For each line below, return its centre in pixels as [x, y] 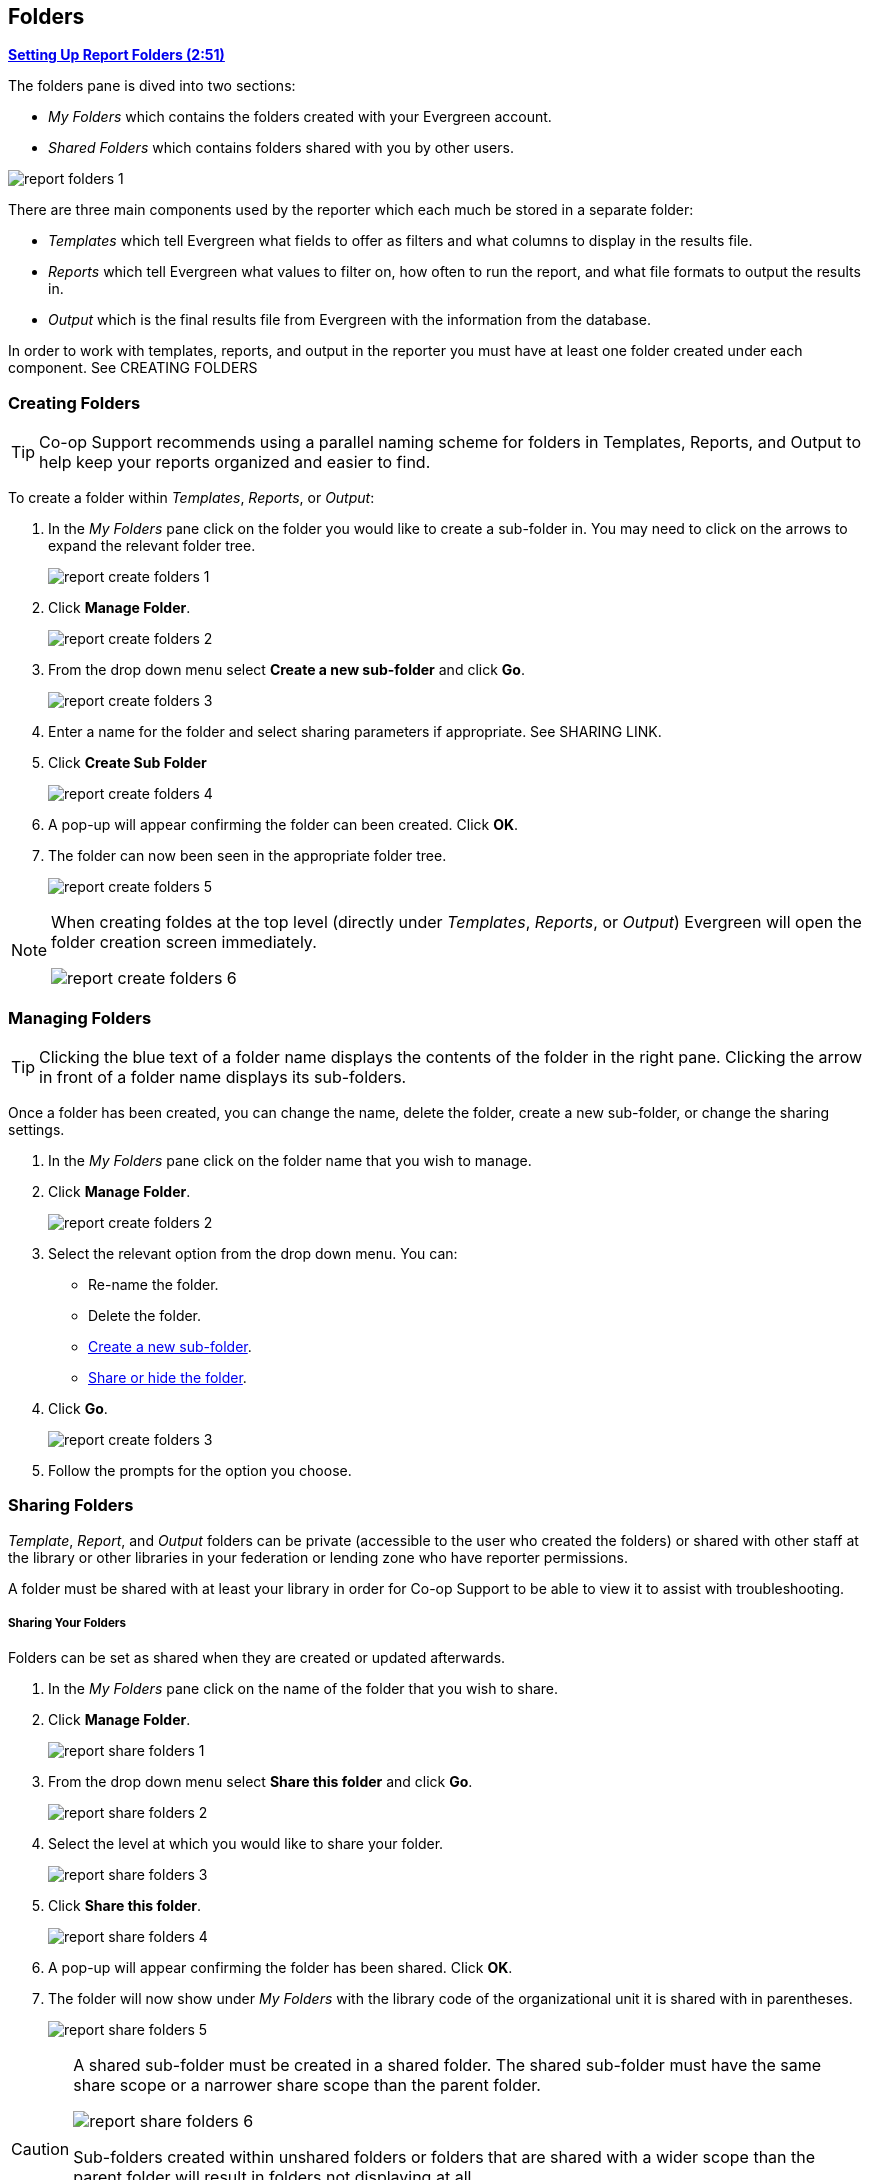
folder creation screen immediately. [184, 942]
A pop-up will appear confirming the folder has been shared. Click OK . [280, 1968]
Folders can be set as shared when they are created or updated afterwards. [257, 1658]
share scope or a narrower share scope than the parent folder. [307, 2085]
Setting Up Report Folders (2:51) [116, 55]
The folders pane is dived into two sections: [152, 86]
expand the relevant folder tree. [152, 546]
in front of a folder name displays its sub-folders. [223, 1076]
